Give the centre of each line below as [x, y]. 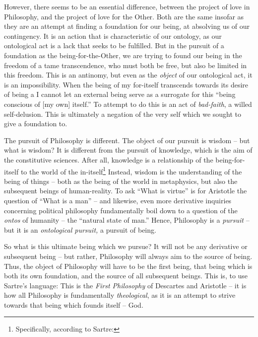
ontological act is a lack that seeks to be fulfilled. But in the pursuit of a [114, 45]
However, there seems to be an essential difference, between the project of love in [127, 6]
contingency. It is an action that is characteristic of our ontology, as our [113, 36]
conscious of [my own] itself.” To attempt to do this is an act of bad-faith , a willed [128, 104]
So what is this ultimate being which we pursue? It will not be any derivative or [126, 246]
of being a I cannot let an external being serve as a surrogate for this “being [120, 94]
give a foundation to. [36, 124]
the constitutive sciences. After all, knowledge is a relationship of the [109, 159]
